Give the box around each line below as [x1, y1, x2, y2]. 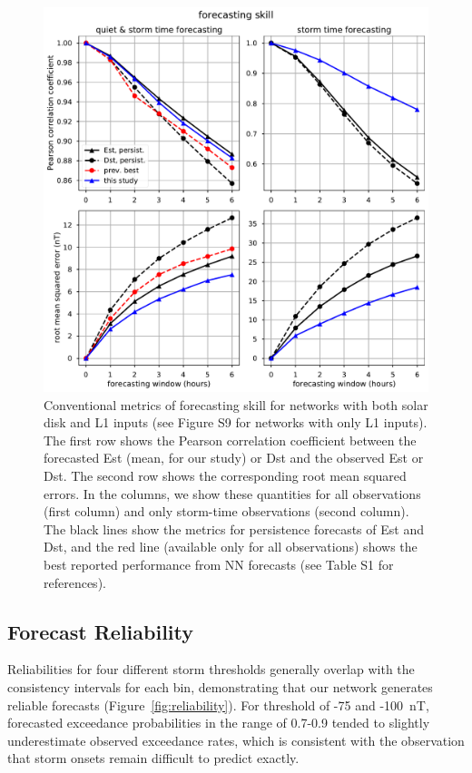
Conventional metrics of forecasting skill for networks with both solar [44, 395, 428, 414]
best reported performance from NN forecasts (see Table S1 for [44, 554, 394, 573]
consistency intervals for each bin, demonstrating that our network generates [7, 677, 433, 696]
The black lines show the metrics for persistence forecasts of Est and [44, 519, 424, 538]
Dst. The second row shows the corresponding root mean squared [44, 465, 407, 484]
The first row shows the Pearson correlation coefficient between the [44, 430, 417, 449]
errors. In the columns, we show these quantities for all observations [44, 484, 421, 503]
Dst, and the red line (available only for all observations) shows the [44, 537, 418, 556]
